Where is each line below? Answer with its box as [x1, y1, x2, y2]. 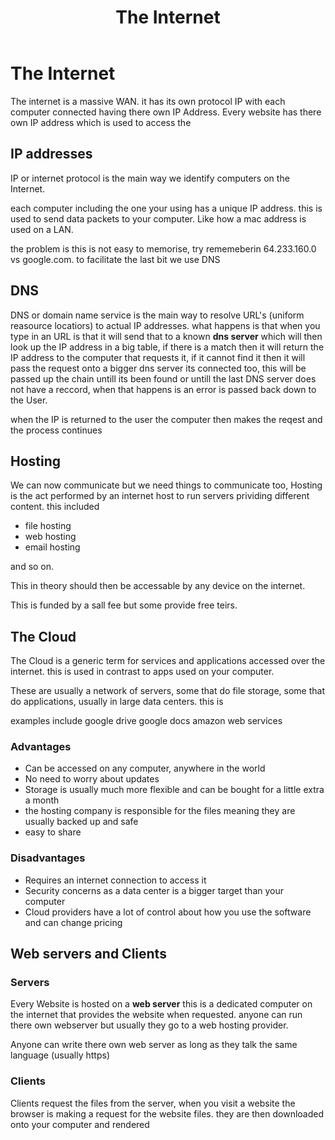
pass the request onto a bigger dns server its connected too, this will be [10, 362, 307, 374]
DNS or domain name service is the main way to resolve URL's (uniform [10, 309, 305, 321]
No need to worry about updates [24, 773, 160, 785]
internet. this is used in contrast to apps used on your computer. [10, 666, 275, 678]
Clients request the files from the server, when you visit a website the [10, 1097, 296, 1109]
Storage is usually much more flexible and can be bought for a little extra [24, 784, 325, 796]
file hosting [24, 520, 72, 532]
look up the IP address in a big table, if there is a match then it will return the [10, 341, 325, 353]
